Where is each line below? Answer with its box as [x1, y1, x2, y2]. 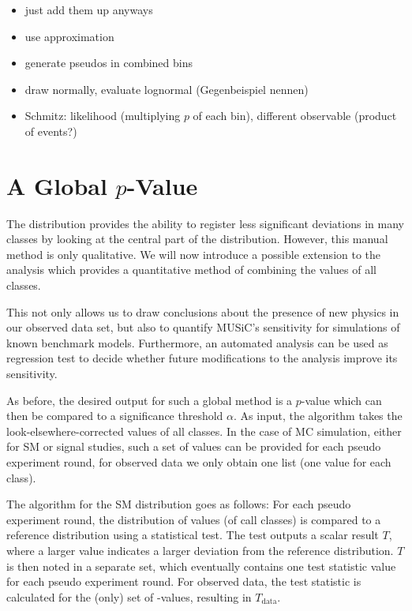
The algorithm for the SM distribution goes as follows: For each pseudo [6, 496, 351, 512]
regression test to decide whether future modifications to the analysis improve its [6, 350, 398, 366]
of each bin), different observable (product [193, 107, 397, 124]
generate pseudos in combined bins [24, 54, 193, 71]
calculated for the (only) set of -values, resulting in [6, 588, 252, 605]
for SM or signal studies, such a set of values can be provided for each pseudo [6, 438, 381, 455]
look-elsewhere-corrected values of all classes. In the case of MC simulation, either [6, 422, 402, 439]
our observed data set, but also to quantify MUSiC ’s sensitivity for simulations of [6, 319, 400, 335]
